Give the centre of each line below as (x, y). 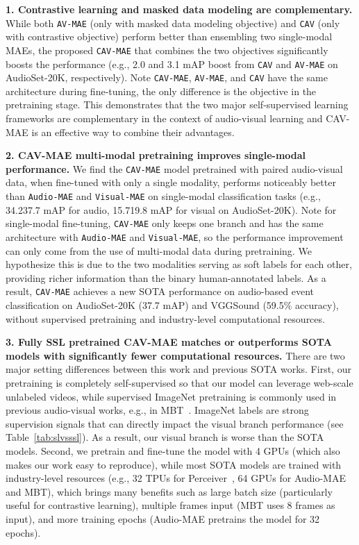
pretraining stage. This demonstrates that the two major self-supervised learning (177, 104)
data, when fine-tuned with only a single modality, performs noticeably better (171, 182)
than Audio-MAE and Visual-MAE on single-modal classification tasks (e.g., (163, 196)
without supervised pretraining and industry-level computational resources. (165, 318)
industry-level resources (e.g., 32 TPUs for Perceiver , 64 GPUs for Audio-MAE (176, 478)
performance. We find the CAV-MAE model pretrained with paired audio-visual (174, 168)
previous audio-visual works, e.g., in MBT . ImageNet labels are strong (157, 410)
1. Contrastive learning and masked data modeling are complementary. (179, 9)
